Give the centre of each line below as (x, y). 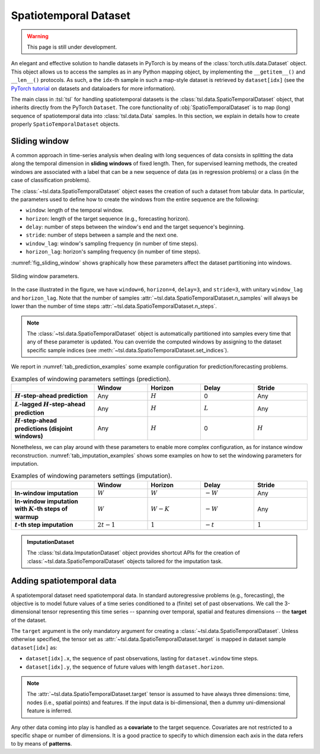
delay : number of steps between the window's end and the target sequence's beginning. (135, 227)
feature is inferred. (49, 711)
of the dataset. (29, 620)
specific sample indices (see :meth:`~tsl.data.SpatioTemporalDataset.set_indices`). (128, 350)
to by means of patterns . (41, 744)
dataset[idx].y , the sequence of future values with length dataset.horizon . (125, 667)
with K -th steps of (41, 509)
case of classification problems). (51, 180)
